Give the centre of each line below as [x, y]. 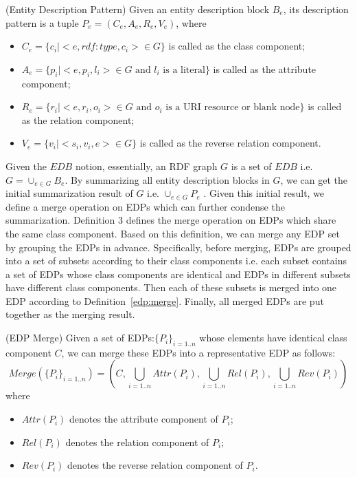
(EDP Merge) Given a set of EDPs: [80, 338]
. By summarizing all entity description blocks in [167, 179]
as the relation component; [78, 119]
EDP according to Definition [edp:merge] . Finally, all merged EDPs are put [165, 300]
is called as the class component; [237, 46]
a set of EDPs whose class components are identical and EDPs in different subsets [178, 274]
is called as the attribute [265, 68]
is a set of [251, 166]
